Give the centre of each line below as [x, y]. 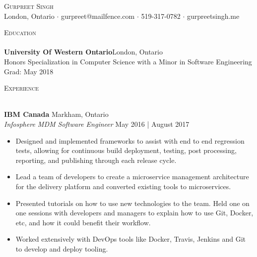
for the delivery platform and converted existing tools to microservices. [123, 186]
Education [20, 32]
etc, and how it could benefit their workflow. [83, 222]
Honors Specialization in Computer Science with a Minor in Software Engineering [128, 61]
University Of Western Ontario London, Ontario [83, 52]
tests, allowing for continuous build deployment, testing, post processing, [126, 150]
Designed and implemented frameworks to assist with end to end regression [130, 140]
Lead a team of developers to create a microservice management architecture [132, 177]
